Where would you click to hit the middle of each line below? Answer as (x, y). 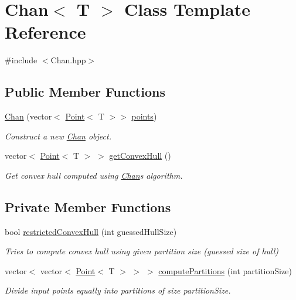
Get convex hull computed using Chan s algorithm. (94, 175)
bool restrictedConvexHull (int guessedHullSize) (91, 231)
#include (21, 60)
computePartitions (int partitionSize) (225, 270)
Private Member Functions (88, 207)
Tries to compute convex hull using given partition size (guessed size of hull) (142, 251)
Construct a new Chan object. (58, 136)
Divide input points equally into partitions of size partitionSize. (118, 290)
